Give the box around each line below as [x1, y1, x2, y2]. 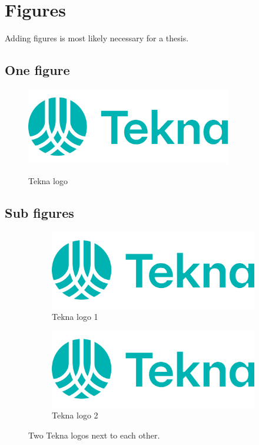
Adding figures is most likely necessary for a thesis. [5, 32, 189, 44]
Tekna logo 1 [52, 310, 98, 322]
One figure [5, 61, 70, 79]
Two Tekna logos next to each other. [28, 428, 160, 441]
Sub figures [5, 204, 74, 222]
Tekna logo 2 [52, 409, 98, 421]
